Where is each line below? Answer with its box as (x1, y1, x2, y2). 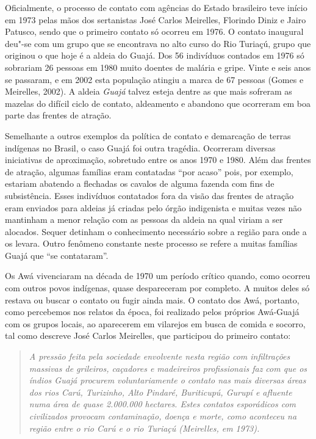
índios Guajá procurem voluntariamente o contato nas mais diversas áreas (29, 374, 306, 386)
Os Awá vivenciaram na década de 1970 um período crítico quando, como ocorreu (5, 269, 311, 282)
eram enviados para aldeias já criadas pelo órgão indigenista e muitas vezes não (5, 201, 302, 214)
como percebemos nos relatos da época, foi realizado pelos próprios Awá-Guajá (5, 305, 300, 318)
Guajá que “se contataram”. (5, 249, 109, 261)
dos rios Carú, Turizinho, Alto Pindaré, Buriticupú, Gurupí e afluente (29, 385, 292, 398)
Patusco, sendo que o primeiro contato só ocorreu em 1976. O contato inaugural (5, 25, 304, 38)
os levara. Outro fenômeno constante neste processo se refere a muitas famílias (5, 237, 298, 250)
